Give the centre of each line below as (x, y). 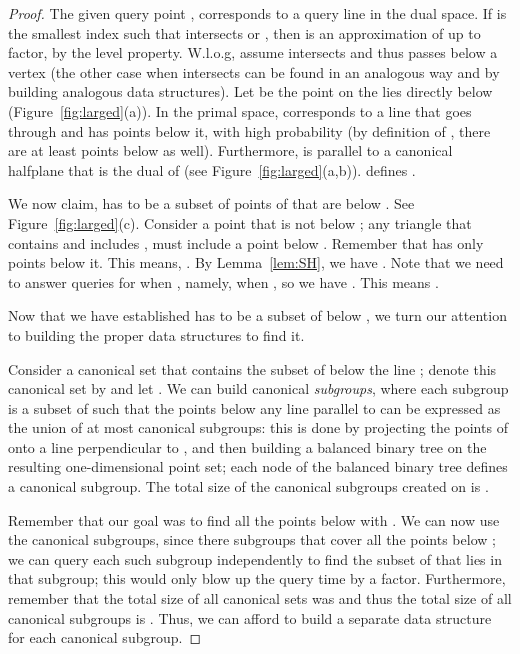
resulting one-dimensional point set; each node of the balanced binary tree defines (258, 466)
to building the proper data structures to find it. (156, 334)
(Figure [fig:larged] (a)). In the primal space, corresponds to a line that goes (240, 110)
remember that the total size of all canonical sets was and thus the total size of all (260, 598)
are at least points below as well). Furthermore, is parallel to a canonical (230, 150)
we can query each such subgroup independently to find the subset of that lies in (255, 558)
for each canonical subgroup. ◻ (105, 637)
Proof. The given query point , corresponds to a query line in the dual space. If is (257, 13)
